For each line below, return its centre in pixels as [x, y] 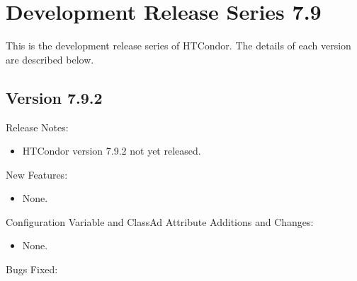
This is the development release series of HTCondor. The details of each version [178, 46]
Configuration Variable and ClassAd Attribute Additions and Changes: [160, 221]
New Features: [37, 174]
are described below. [50, 59]
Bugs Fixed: [32, 269]
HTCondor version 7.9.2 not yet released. [112, 151]
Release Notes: [37, 127]
